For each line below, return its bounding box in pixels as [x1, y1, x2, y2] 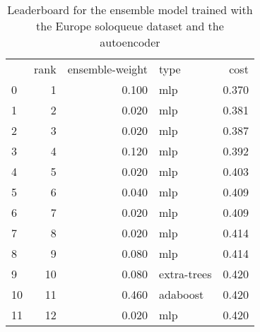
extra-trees [159, 266, 212, 282]
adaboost [159, 286, 204, 302]
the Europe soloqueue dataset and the [36, 18, 224, 34]
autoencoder [100, 34, 160, 50]
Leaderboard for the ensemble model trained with [7, 1, 253, 18]
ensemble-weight [67, 61, 148, 77]
